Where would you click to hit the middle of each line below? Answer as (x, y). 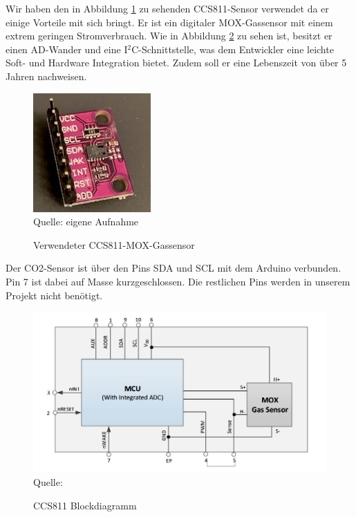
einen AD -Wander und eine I (67, 49)
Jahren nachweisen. (46, 76)
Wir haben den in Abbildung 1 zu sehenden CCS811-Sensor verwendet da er (167, 8)
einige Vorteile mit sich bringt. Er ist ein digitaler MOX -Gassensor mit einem (169, 22)
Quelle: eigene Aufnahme (86, 222)
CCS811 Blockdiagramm (85, 505)
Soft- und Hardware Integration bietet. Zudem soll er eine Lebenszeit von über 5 (176, 63)
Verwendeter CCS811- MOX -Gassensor (114, 244)
